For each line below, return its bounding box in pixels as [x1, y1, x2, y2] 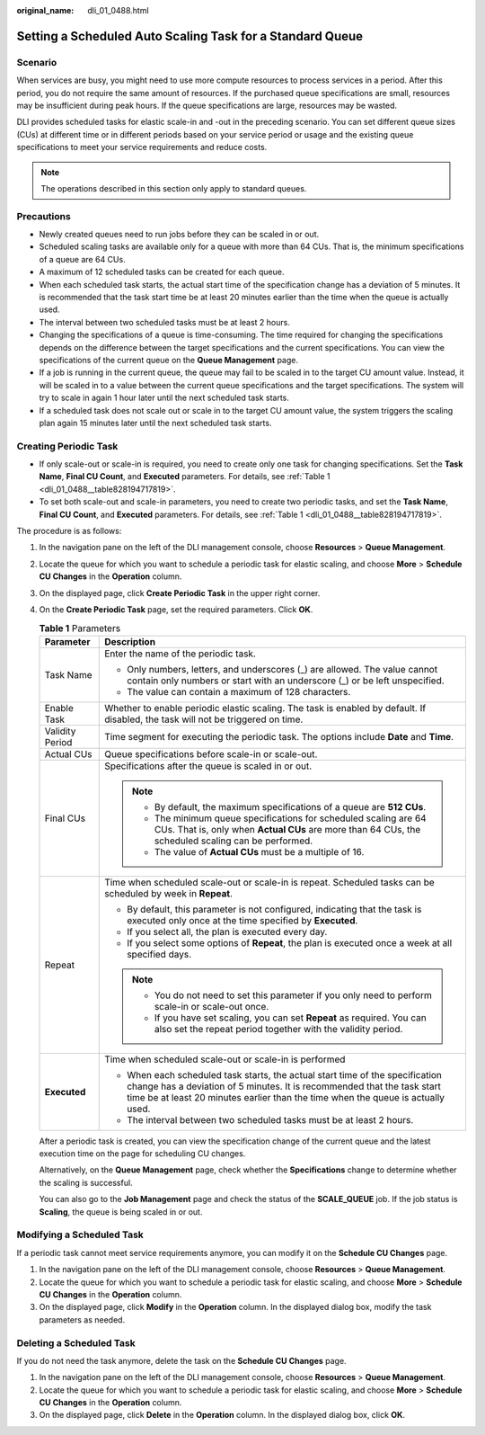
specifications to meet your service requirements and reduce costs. [16, 142, 268, 153]
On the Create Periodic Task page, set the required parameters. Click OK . [39, 603, 313, 615]
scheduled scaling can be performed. [154, 834, 313, 847]
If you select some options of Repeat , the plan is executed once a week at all [127, 936, 453, 949]
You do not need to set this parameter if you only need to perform [154, 989, 433, 1002]
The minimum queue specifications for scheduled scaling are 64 [154, 812, 427, 824]
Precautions [16, 209, 71, 222]
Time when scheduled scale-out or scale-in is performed [104, 1053, 346, 1065]
